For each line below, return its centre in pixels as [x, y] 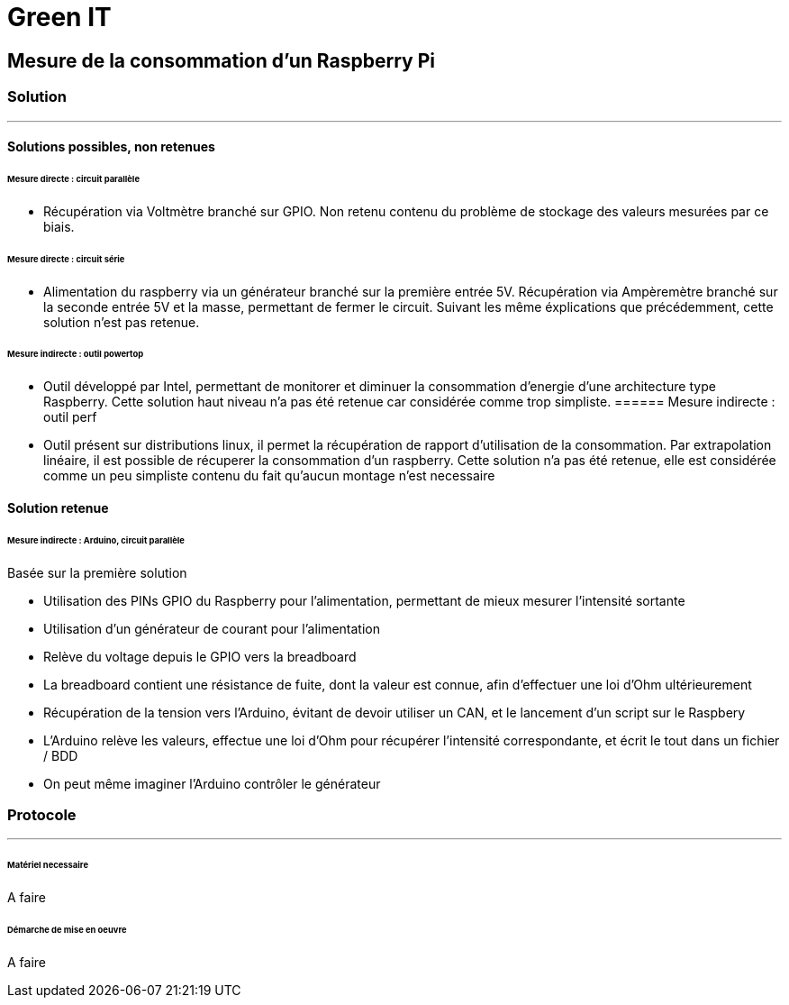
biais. [59, 226]
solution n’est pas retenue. [122, 322]
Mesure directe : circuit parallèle [73, 179]
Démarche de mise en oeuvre [67, 929]
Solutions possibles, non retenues [111, 147]
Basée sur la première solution [97, 572]
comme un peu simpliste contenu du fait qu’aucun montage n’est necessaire [269, 476]
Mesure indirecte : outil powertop [76, 354]
